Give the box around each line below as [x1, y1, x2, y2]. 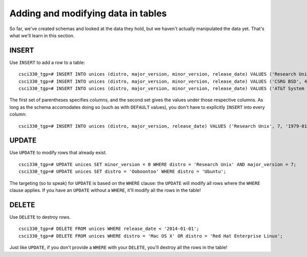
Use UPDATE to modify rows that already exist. [9, 150, 107, 156]
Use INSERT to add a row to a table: [9, 59, 85, 65]
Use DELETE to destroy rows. [9, 214, 71, 220]
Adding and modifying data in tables [9, 8, 167, 19]
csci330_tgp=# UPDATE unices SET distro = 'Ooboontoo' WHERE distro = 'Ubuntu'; [18, 169, 227, 175]
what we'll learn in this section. [9, 32, 75, 38]
